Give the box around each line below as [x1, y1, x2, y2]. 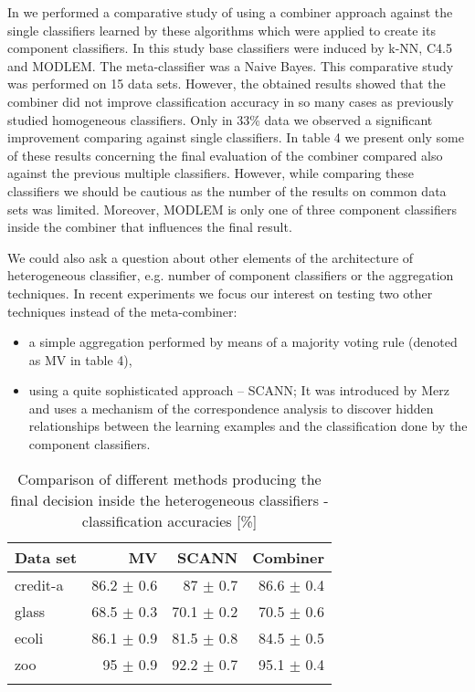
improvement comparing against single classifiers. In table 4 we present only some [7, 128, 464, 147]
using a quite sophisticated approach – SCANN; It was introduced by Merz [28, 381, 449, 400]
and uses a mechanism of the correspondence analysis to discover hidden [28, 398, 434, 417]
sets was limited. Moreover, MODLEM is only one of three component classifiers [7, 199, 458, 218]
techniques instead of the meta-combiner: [7, 301, 237, 320]
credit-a [15, 573, 64, 595]
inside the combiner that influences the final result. [7, 217, 292, 236]
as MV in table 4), [28, 350, 132, 369]
